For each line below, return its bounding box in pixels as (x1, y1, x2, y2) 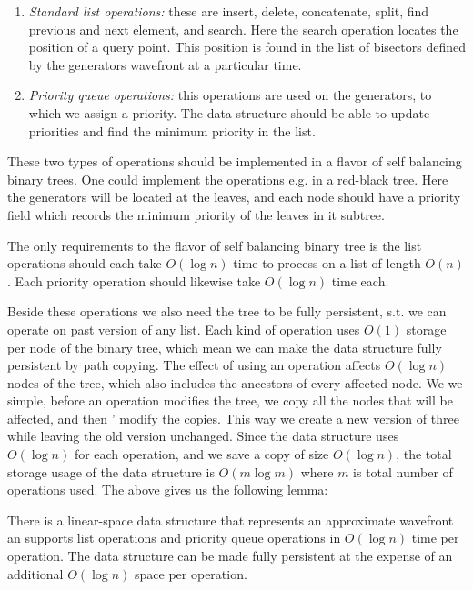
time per (411, 528, 459, 547)
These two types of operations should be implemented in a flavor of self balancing (7, 152, 462, 171)
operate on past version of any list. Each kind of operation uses (7, 319, 360, 338)
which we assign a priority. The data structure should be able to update (28, 103, 430, 122)
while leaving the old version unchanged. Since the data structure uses (7, 426, 399, 445)
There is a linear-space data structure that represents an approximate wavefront (7, 510, 454, 529)
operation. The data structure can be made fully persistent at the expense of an (7, 546, 453, 565)
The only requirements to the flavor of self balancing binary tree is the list (7, 235, 422, 255)
